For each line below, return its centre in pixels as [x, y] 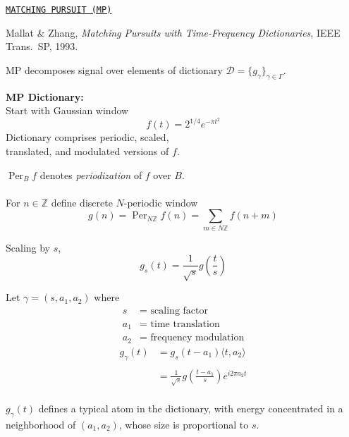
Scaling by [28, 247]
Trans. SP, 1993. [42, 46]
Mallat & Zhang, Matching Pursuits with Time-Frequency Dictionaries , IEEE [173, 32]
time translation [185, 324]
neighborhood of [41, 425]
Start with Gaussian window [67, 110]
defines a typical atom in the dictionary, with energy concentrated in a [191, 408]
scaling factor [179, 310]
